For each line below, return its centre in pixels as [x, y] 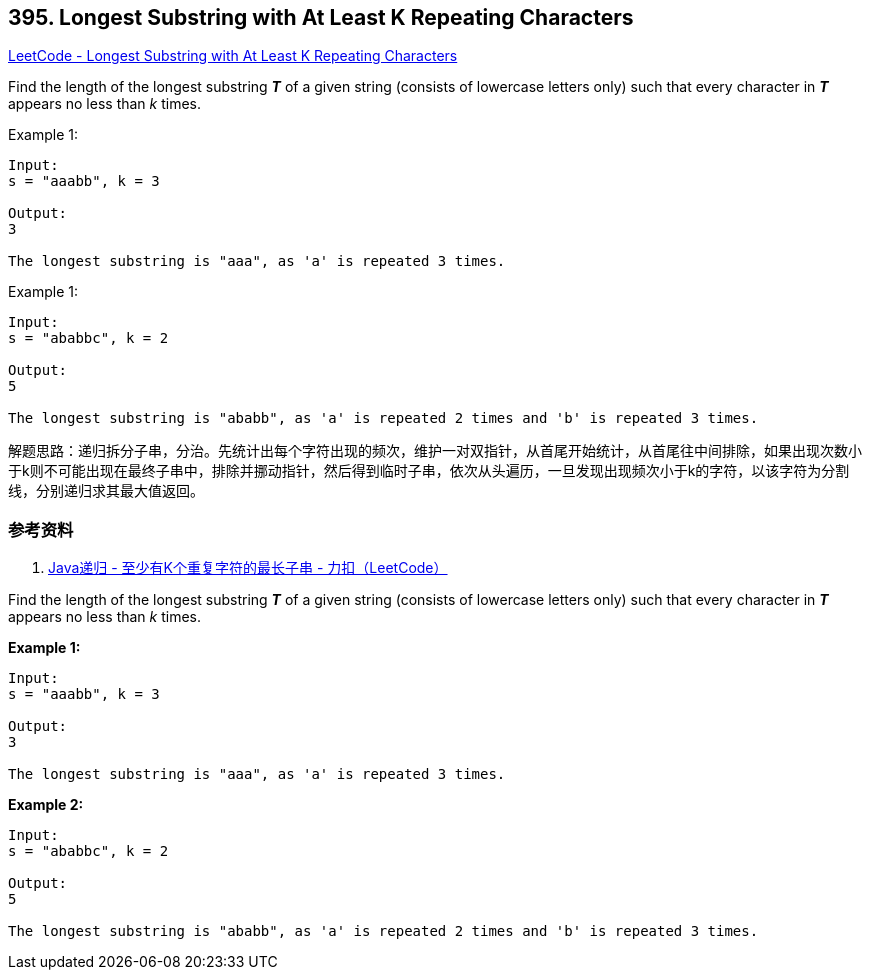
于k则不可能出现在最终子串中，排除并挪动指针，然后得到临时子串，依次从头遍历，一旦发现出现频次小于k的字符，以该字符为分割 [429, 471]
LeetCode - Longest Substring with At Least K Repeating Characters [233, 56]
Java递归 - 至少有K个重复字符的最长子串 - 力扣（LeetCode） [248, 568]
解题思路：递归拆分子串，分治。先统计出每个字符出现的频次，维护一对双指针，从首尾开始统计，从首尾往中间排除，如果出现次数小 [435, 451]
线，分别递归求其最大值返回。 [106, 491]
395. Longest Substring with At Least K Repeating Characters [321, 17]
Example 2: [46, 805]
